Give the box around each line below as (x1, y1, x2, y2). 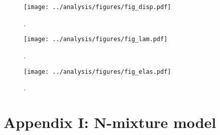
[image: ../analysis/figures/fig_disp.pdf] (24, 4, 171, 11)
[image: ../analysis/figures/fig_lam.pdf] (24, 36, 168, 43)
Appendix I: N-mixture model (4, 111, 216, 132)
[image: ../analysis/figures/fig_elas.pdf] (24, 68, 171, 75)
